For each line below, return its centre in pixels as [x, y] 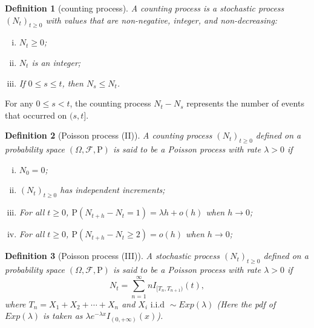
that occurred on [36, 115]
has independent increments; [113, 190]
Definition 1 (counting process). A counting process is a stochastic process [145, 8]
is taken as [63, 316]
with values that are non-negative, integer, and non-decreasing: [162, 20]
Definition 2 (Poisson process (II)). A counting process [109, 135]
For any [19, 103]
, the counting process [110, 103]
